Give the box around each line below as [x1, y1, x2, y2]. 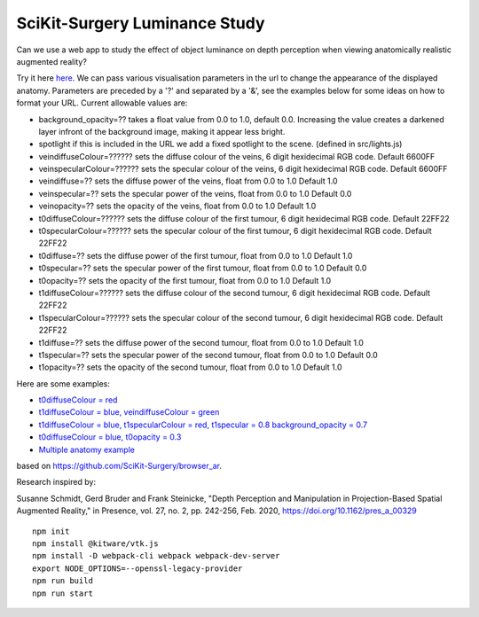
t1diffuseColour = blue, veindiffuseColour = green [38, 407, 220, 418]
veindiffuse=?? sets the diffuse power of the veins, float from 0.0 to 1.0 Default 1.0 [38, 176, 338, 186]
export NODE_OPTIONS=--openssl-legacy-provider [32, 563, 243, 574]
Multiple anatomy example [38, 444, 135, 455]
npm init [32, 526, 70, 536]
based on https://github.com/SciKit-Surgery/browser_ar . [16, 461, 222, 472]
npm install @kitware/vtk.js [32, 539, 159, 549]
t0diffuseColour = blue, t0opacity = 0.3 [38, 432, 182, 442]
